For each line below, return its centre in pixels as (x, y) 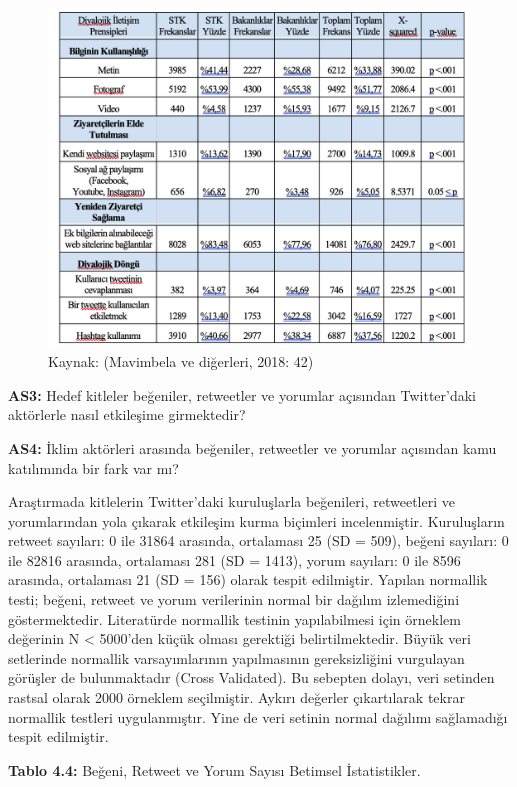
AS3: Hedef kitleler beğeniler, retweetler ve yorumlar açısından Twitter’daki (242, 394)
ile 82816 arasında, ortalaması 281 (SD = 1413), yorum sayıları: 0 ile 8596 (234, 559)
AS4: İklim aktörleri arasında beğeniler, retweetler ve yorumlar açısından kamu (252, 447)
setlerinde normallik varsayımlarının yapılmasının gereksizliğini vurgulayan (236, 657)
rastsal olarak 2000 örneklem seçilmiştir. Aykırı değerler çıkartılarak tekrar (236, 697)
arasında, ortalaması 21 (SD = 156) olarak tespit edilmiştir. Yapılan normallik (248, 579)
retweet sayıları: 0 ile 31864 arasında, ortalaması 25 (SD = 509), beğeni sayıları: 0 (258, 540)
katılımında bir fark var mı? (93, 467)
